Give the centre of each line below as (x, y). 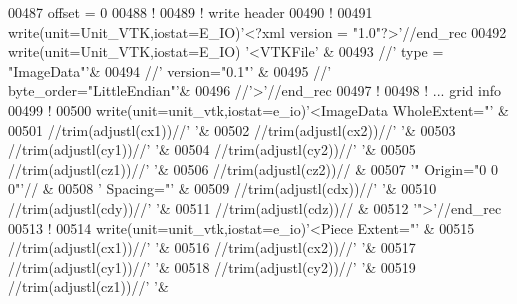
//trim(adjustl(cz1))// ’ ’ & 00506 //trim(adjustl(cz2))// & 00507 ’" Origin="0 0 (253, 168)
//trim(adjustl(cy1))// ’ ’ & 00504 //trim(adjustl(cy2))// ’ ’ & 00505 (212, 149)
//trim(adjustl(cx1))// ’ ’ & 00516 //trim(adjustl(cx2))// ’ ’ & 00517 (212, 247)
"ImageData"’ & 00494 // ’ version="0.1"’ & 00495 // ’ (170, 70)
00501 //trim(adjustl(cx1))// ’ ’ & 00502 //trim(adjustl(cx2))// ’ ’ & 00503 (232, 129)
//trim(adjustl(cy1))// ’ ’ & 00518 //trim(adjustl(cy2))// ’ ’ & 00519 (212, 266)
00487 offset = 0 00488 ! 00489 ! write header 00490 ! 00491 (190, 12)
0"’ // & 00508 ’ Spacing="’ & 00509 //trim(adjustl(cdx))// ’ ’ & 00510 (222, 188)
